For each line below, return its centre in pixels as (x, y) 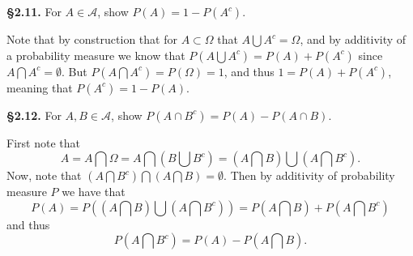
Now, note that (44, 175)
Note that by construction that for (92, 39)
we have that (94, 192)
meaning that (40, 87)
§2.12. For (34, 115)
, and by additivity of (353, 39)
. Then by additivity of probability (309, 175)
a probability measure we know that (96, 55)
